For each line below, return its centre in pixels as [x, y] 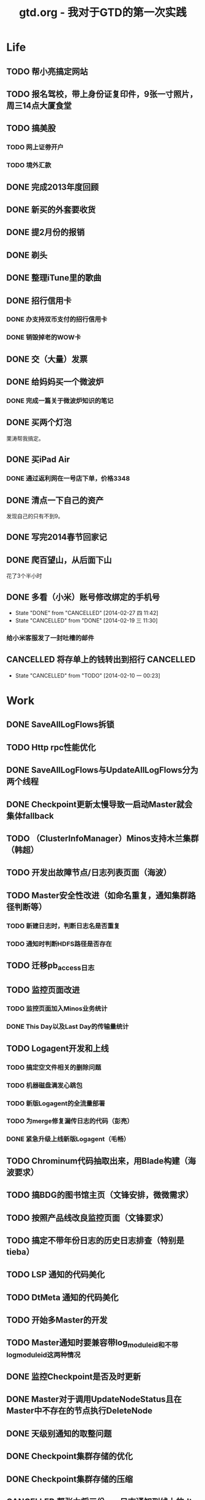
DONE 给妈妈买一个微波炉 [55, 382]
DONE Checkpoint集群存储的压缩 [70, 1479]
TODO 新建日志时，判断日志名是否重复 [63, 926]
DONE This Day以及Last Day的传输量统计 [68, 1027]
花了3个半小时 [24, 576]
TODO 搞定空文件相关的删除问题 [54, 1067]
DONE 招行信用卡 [39, 300]
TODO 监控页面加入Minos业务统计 [57, 1009]
